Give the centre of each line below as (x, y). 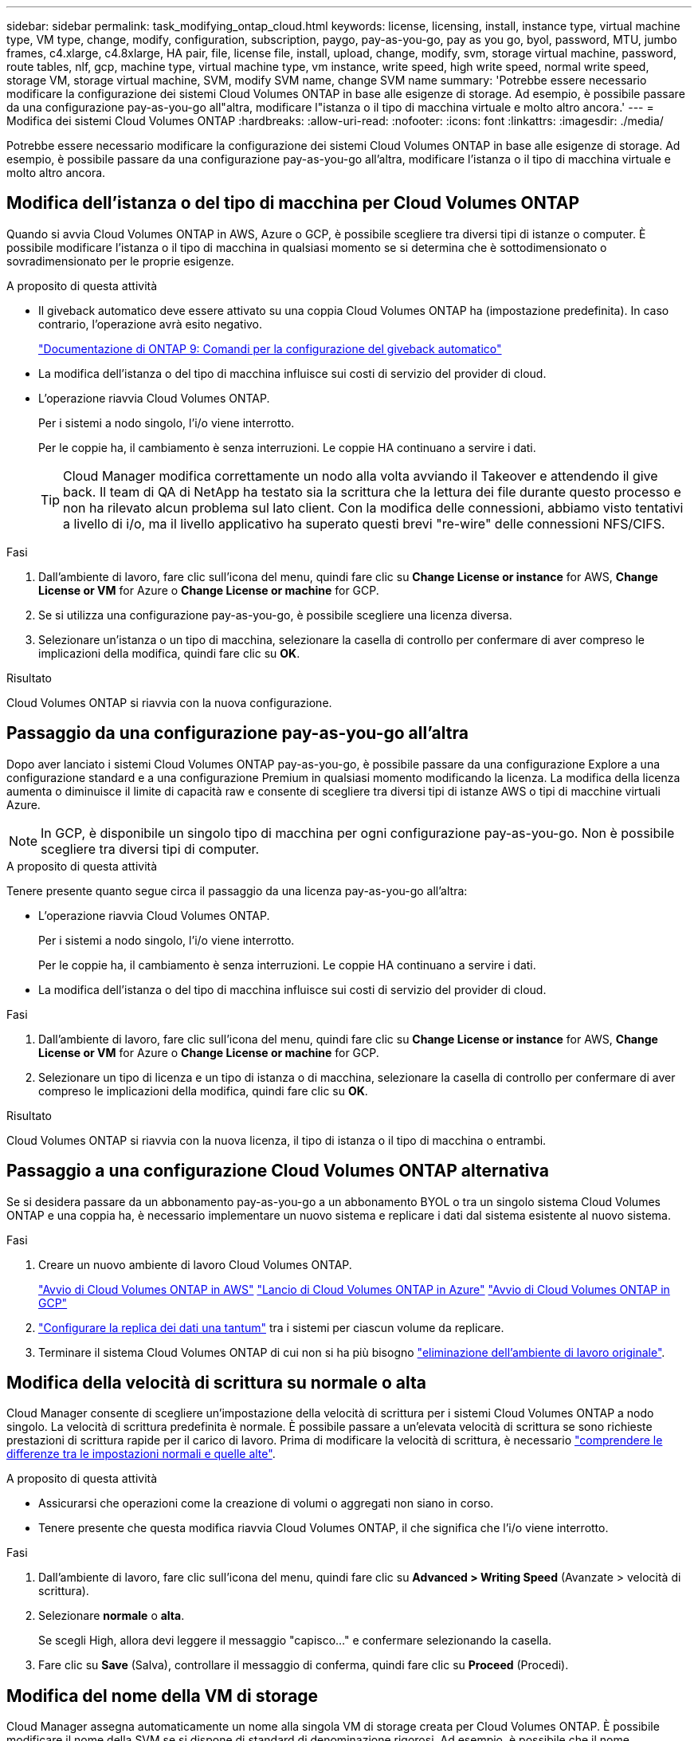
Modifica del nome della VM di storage (163, 1696)
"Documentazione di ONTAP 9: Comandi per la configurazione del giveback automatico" (270, 348)
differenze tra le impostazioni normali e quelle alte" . (141, 1454)
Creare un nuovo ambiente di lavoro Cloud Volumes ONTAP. (195, 1264)
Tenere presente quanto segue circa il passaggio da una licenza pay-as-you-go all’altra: (237, 890)
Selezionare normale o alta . (112, 1616)
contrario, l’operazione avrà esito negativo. (151, 324)
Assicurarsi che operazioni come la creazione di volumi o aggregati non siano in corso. (266, 1503)
